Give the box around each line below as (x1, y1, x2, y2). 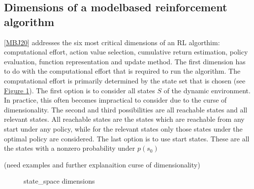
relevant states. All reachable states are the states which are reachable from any (4, 114, 245, 124)
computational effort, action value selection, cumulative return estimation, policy (4, 47, 248, 57)
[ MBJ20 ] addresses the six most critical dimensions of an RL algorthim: (4, 37, 220, 47)
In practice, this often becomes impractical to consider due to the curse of (4, 95, 227, 105)
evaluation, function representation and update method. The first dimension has (4, 56, 246, 66)
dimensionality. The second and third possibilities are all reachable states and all (4, 104, 248, 114)
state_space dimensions (24, 176, 95, 186)
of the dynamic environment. (163, 85, 251, 95)
